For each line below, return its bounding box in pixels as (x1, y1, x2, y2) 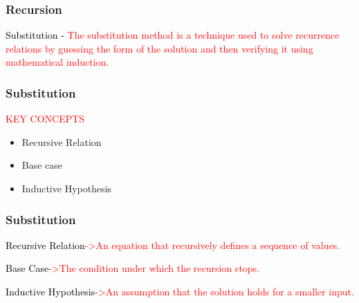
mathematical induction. (6, 55, 109, 69)
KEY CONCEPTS (6, 111, 85, 126)
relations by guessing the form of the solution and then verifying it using (6, 41, 313, 55)
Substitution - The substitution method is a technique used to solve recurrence (6, 28, 340, 42)
